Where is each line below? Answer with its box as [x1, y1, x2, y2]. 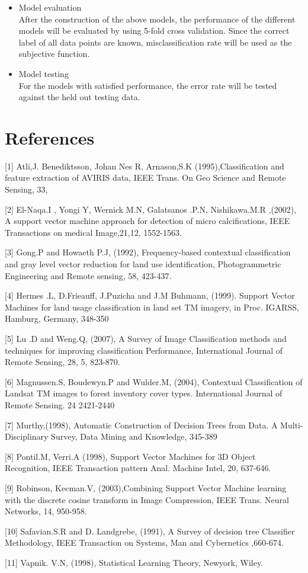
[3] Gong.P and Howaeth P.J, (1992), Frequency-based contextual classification [5, 246, 291, 258]
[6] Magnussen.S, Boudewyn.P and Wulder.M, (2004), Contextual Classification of [5, 375, 303, 388]
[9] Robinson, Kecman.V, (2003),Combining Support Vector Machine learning [5, 481, 287, 494]
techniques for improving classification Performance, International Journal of [5, 344, 283, 356]
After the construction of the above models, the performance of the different [18, 12, 296, 25]
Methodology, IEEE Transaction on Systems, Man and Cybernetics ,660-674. [5, 536, 284, 549]
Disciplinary [5, 430, 49, 443]
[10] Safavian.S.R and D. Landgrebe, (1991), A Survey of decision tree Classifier [5, 524, 295, 537]
